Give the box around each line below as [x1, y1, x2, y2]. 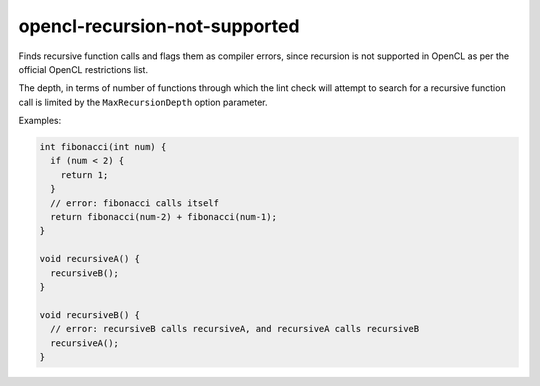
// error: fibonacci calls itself [50, 197, 220, 209]
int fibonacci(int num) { [39, 141, 167, 153]
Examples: [18, 115, 62, 127]
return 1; [60, 169, 109, 180]
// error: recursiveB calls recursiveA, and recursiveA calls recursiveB [50, 323, 420, 335]
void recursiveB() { [39, 309, 140, 320]
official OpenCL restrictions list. [18, 63, 149, 75]
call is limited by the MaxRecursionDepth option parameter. [18, 96, 268, 108]
